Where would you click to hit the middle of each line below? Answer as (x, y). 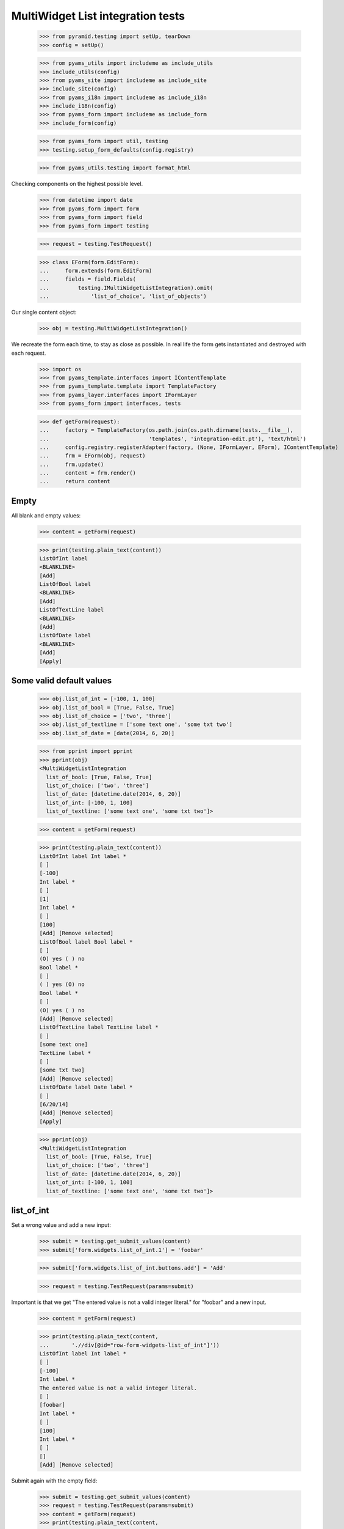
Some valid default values (62, 681)
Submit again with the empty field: (54, 1481)
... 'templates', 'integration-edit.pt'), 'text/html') (173, 439)
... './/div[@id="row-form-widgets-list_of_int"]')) (129, 1345)
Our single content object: (44, 313)
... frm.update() (72, 464)
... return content (75, 481)
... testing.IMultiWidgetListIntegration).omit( (126, 288)
